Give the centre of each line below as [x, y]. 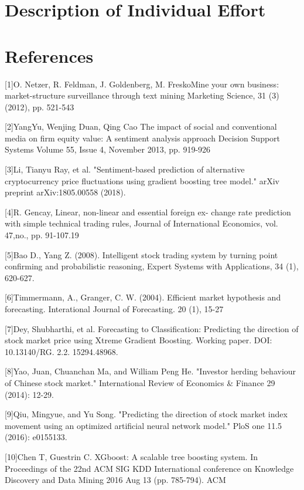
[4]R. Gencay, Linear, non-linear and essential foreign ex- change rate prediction [148, 212]
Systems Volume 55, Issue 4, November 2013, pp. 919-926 [108, 149]
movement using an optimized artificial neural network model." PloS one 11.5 [144, 425]
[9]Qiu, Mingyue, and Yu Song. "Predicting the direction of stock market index [146, 414]
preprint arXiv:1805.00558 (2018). [65, 192]
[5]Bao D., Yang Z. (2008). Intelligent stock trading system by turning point [141, 254]
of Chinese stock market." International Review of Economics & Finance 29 [140, 382]
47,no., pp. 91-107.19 [42, 235]
